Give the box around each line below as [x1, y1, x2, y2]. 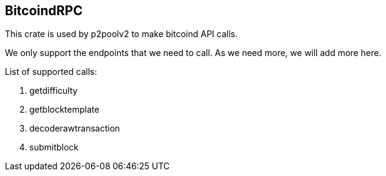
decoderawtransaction [29, 123, 120, 134]
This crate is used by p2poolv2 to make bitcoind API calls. [5, 29, 238, 40]
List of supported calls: [5, 66, 97, 77]
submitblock [29, 142, 79, 153]
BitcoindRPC [5, 3, 83, 18]
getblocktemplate [29, 104, 100, 115]
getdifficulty [29, 85, 78, 96]
